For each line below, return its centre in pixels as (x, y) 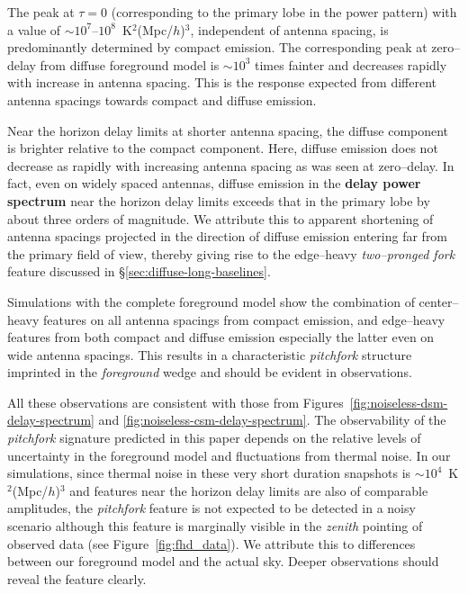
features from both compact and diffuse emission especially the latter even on (221, 337)
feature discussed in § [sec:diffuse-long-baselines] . (139, 271)
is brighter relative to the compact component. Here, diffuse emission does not (223, 148)
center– (439, 301)
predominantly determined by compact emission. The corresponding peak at (217, 47)
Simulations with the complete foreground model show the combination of (211, 301)
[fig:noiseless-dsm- (399, 402)
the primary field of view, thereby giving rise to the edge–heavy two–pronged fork (231, 253)
